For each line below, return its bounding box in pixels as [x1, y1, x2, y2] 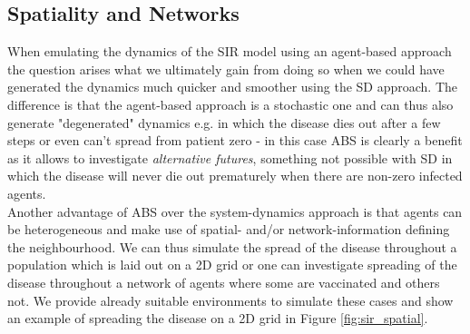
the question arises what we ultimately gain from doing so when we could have [7, 59, 445, 78]
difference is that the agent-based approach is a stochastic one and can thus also [7, 94, 454, 113]
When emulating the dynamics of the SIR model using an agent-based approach [7, 42, 452, 61]
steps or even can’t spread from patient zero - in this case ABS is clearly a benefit [7, 131, 463, 150]
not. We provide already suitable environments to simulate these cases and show [7, 290, 454, 309]
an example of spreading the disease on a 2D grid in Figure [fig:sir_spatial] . [7, 309, 428, 328]
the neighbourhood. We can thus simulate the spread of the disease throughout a [7, 237, 457, 256]
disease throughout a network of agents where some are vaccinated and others [7, 272, 440, 291]
